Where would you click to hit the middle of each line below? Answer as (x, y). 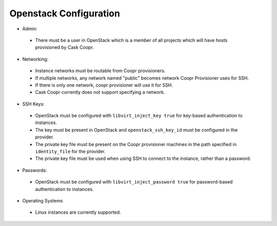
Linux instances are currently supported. (78, 212)
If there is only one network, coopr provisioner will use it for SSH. (104, 85)
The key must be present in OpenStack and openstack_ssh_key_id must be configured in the (136, 130)
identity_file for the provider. (71, 152)
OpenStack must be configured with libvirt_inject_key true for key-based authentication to (139, 116)
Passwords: (35, 170)
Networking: (35, 59)
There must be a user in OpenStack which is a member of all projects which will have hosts (131, 40)
